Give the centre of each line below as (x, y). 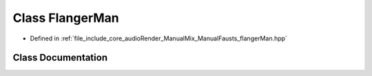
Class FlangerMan (66, 18)
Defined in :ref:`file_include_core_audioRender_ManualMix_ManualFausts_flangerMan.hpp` (158, 38)
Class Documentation (60, 58)
